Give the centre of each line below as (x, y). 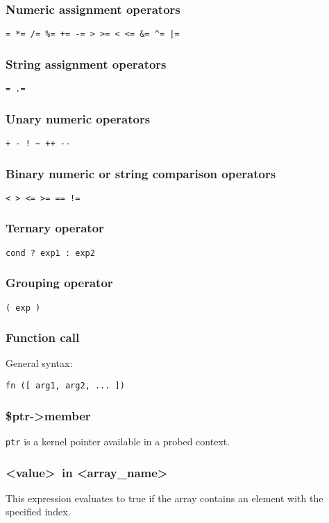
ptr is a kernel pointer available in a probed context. (118, 441)
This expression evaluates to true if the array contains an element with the (164, 498)
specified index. (38, 512)
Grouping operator (59, 283)
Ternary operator (55, 228)
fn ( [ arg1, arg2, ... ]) (65, 386)
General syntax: (39, 363)
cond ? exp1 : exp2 (50, 253)
